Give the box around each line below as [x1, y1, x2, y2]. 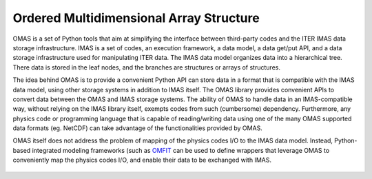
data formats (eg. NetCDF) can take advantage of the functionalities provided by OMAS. [12, 124, 263, 132]
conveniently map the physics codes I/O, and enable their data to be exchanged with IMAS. [12, 156, 272, 165]
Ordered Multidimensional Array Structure [12, 10, 260, 25]
